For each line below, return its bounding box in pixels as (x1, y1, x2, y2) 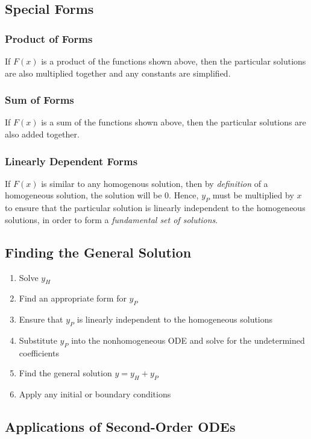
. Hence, (169, 189, 199, 201)
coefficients (19, 346, 59, 359)
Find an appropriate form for (19, 292, 127, 305)
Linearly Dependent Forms (5, 153, 138, 168)
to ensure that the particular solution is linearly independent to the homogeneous (5, 201, 306, 214)
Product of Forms (5, 31, 93, 46)
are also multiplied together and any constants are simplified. (5, 66, 231, 79)
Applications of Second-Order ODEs (5, 417, 236, 436)
